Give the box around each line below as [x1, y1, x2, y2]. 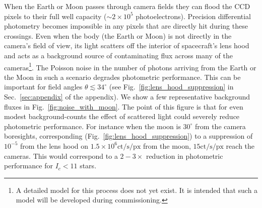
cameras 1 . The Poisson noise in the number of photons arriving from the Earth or [4, 60, 256, 72]
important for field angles [4, 81, 83, 92]
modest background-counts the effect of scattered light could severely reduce [4, 111, 240, 122]
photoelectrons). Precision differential [136, 11, 251, 21]
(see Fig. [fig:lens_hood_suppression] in [109, 81, 234, 92]
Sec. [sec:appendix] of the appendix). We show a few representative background [4, 91, 250, 101]
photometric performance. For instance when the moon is [4, 121, 181, 131]
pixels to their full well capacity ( [4, 11, 107, 21]
